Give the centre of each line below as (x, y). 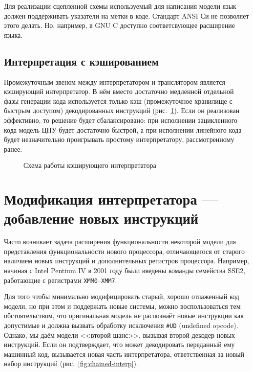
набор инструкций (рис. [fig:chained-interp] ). (71, 363)
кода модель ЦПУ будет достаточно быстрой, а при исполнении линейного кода (123, 129)
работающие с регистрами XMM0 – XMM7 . (61, 280)
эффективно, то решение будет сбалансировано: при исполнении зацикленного (121, 120)
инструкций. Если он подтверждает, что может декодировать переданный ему (119, 344)
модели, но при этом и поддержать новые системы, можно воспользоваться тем (122, 306)
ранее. (13, 149)
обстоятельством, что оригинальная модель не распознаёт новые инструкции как (124, 315)
